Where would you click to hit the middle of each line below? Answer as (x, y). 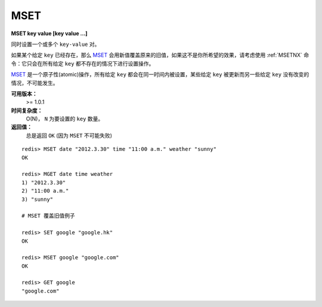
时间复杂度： (27, 110)
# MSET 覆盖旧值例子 (49, 216)
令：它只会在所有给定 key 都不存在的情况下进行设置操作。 (83, 63)
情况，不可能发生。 (35, 83)
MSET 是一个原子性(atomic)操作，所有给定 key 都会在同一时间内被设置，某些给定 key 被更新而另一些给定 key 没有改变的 (160, 75)
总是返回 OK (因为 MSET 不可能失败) (69, 135)
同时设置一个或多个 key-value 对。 (55, 44)
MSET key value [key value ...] (49, 33)
